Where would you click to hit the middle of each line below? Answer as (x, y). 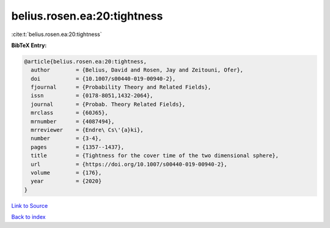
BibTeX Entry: (29, 45)
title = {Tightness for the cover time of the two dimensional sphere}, (155, 156)
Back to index (28, 217)
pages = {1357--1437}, (78, 147)
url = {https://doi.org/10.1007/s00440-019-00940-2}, (129, 164)
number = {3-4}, (66, 138)
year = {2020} (66, 181)
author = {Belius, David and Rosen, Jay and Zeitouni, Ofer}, (137, 70)
